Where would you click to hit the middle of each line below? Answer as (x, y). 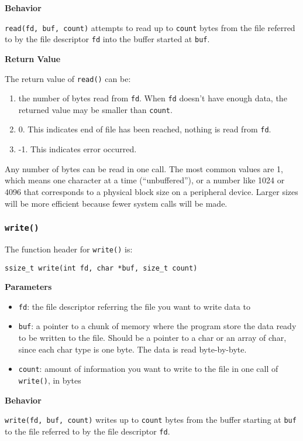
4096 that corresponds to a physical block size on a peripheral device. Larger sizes (151, 191)
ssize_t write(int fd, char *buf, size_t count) (101, 268)
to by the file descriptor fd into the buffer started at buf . (107, 39)
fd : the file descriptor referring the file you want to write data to (134, 306)
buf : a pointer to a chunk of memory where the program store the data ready (157, 326)
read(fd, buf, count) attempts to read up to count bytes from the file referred (150, 27)
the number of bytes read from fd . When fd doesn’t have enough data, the (153, 98)
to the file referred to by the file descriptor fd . (87, 431)
